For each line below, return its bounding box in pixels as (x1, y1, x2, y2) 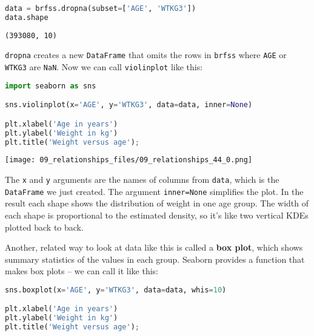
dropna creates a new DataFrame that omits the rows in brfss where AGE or (5, 48, 287, 61)
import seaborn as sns (5, 81, 96, 90)
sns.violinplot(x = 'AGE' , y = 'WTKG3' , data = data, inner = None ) (5, 100, 253, 110)
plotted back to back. (5, 220, 84, 233)
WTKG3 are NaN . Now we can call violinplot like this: (5, 61, 203, 73)
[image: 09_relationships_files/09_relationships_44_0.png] (5, 156, 253, 165)
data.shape (5, 13, 48, 22)
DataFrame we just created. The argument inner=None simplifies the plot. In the (5, 185, 304, 197)
